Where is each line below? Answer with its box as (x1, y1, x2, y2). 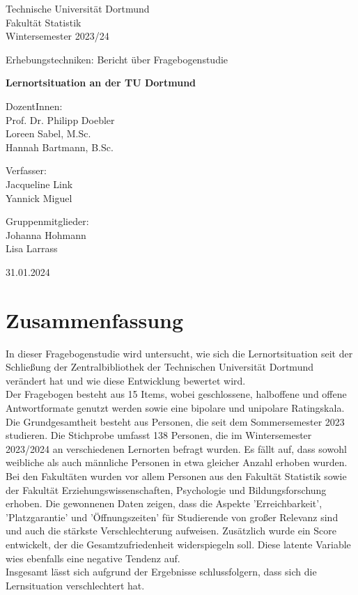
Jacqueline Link (6, 176, 73, 191)
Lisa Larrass (6, 241, 58, 256)
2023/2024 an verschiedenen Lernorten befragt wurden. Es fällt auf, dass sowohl (6, 441, 347, 456)
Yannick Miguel (6, 190, 72, 205)
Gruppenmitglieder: (6, 214, 89, 229)
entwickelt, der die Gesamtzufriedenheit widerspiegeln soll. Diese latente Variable (6, 536, 351, 551)
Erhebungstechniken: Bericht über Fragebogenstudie (6, 52, 228, 66)
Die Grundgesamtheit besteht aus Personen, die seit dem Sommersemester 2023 (6, 414, 345, 428)
